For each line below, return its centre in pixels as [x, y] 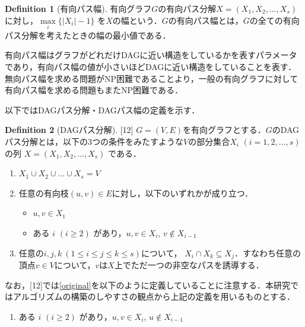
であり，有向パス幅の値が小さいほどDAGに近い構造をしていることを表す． [151, 66]
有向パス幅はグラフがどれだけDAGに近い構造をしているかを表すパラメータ [151, 55]
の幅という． [137, 20]
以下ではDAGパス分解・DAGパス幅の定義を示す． [102, 109]
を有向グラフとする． [224, 130]
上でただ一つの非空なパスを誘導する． [189, 264]
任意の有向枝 [44, 193]
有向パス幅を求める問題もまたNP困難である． [94, 90]
